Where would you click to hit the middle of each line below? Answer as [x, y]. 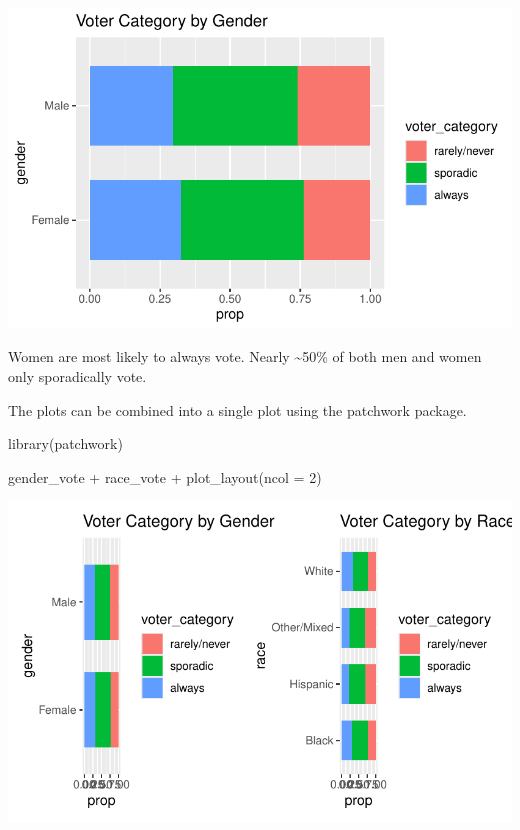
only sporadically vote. [77, 375]
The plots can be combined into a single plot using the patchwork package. [237, 409]
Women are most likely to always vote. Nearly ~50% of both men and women [245, 356]
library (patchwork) [65, 443]
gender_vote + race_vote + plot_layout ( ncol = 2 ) [165, 476]
